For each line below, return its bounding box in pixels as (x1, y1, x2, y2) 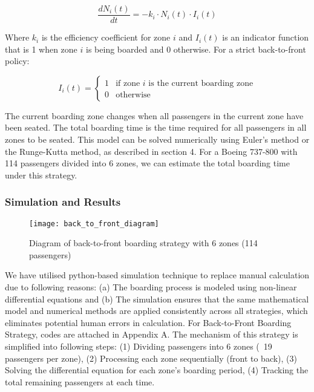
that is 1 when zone (5, 42, 77, 55)
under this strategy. (5, 168, 77, 181)
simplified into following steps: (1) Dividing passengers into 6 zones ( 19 (5, 340, 272, 353)
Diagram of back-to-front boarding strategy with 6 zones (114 (29, 237, 258, 249)
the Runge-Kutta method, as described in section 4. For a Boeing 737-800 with (5, 145, 298, 157)
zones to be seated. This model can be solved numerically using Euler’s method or (5, 133, 310, 146)
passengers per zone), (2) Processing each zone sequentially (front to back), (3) (5, 351, 297, 364)
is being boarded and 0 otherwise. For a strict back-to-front (86, 42, 306, 55)
